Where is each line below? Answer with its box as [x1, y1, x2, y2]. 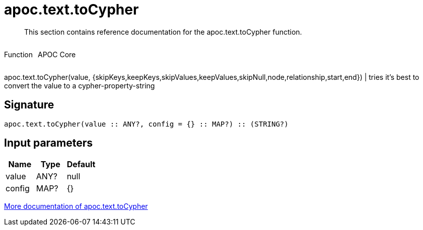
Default [66, 159, 96, 170]
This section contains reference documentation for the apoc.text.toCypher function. [24, 27, 302, 36]
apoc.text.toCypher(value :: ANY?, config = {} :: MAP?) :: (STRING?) [4, 120, 289, 128]
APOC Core [37, 50, 76, 59]
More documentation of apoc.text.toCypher [4, 202, 148, 211]
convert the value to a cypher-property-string [4, 81, 155, 90]
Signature [4, 98, 54, 111]
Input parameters [4, 137, 93, 150]
